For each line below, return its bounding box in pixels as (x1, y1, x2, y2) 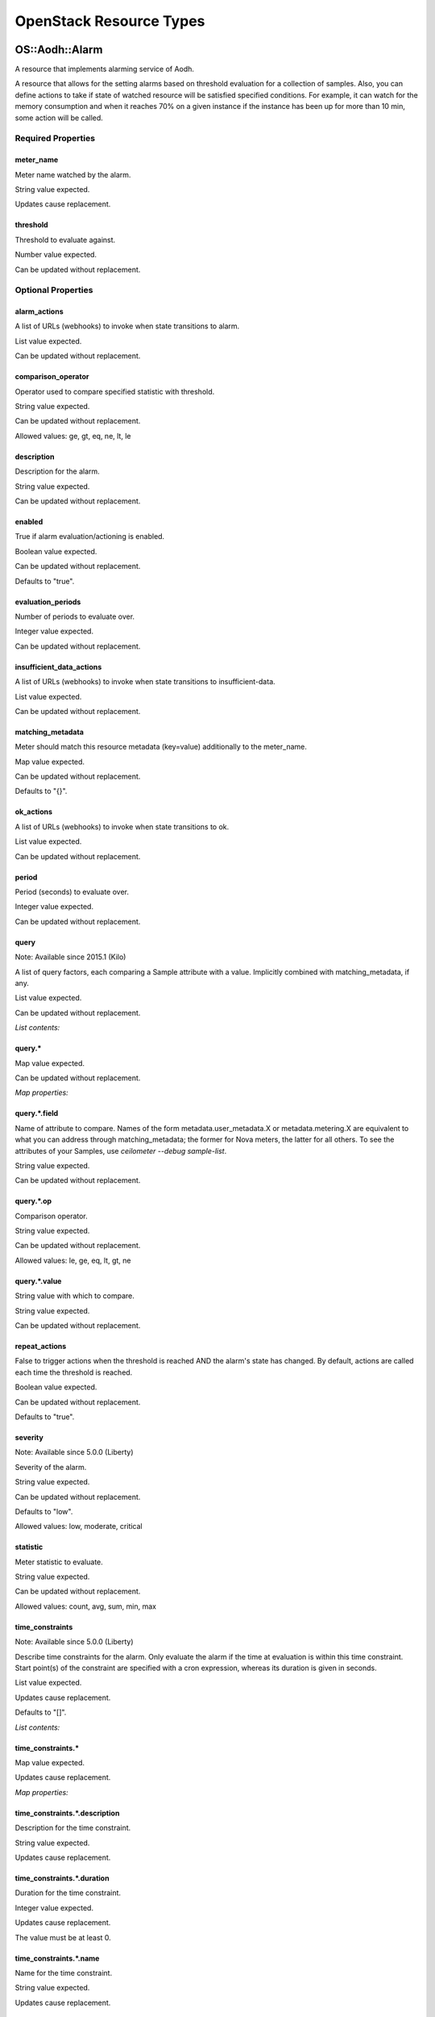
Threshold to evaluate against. (14, 235, 116, 244)
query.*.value (14, 1276, 62, 1286)
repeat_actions (14, 1342, 67, 1351)
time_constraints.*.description (14, 1808, 120, 1818)
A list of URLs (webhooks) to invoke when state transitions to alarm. (14, 321, 240, 331)
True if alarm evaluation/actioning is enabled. (14, 532, 165, 541)
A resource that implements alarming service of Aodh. (14, 65, 195, 74)
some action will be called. (14, 113, 104, 123)
